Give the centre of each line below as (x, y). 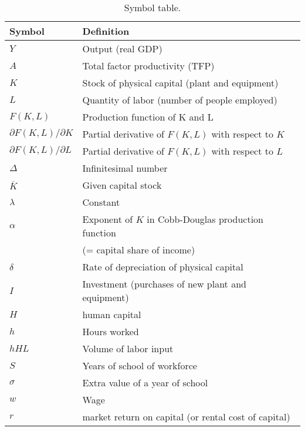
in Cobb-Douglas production (205, 219)
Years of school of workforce (140, 365)
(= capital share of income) (139, 250)
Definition (106, 31)
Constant (101, 202)
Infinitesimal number (125, 168)
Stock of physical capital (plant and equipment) (180, 83)
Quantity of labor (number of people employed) (180, 100)
